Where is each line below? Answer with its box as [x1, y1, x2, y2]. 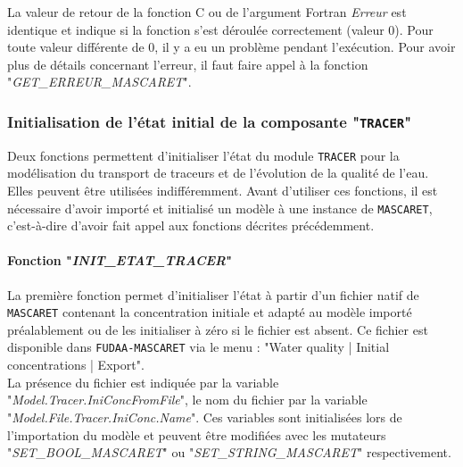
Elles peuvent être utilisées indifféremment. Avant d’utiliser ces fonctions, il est [7, 181, 438, 199]
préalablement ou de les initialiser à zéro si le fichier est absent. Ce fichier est [7, 320, 428, 338]
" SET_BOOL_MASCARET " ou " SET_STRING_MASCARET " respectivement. [7, 443, 451, 462]
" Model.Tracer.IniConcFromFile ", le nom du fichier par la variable [7, 390, 368, 409]
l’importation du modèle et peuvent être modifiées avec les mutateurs [7, 425, 386, 444]
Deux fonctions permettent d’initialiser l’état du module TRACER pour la [7, 146, 400, 164]
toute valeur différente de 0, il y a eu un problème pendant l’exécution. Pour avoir [7, 38, 456, 56]
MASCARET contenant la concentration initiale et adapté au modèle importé [7, 303, 412, 321]
